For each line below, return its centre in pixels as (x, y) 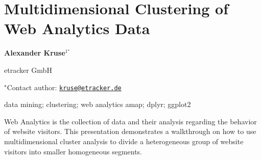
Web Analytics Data (77, 28)
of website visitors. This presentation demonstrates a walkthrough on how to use (130, 131)
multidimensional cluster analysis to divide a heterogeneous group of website (124, 141)
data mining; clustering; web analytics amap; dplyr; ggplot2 (98, 104)
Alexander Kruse (35, 53)
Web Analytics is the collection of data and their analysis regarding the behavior (130, 121)
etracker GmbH (28, 70)
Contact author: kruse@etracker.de (64, 87)
